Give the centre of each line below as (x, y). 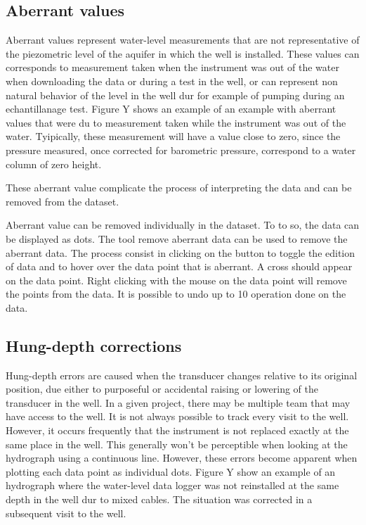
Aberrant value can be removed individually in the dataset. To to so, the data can (183, 225)
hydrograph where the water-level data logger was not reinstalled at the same (172, 485)
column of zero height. (54, 164)
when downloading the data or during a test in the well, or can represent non (172, 81)
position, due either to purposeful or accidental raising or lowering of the (162, 389)
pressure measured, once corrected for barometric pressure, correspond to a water (181, 150)
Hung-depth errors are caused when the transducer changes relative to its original (182, 375)
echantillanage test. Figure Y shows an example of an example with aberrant (171, 109)
